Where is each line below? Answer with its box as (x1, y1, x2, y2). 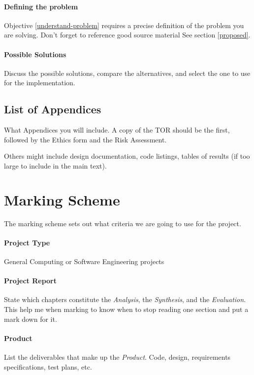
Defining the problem (4, 1, 78, 11)
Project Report (4, 275, 57, 286)
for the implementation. (4, 77, 75, 88)
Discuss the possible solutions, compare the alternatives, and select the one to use (4, 68, 251, 78)
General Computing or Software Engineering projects (4, 256, 164, 267)
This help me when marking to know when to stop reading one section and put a (4, 304, 249, 314)
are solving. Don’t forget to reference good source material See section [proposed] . (4, 30, 251, 40)
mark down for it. (4, 313, 57, 324)
